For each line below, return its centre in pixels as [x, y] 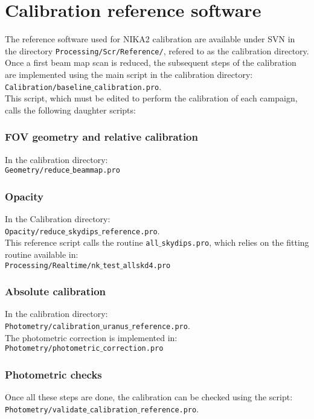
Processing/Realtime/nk [53, 265]
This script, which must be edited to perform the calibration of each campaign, [151, 98]
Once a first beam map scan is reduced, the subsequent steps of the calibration [151, 62]
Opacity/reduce [35, 232]
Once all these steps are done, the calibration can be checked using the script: [149, 397]
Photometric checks [53, 374]
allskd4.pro [147, 265]
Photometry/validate [46, 410]
